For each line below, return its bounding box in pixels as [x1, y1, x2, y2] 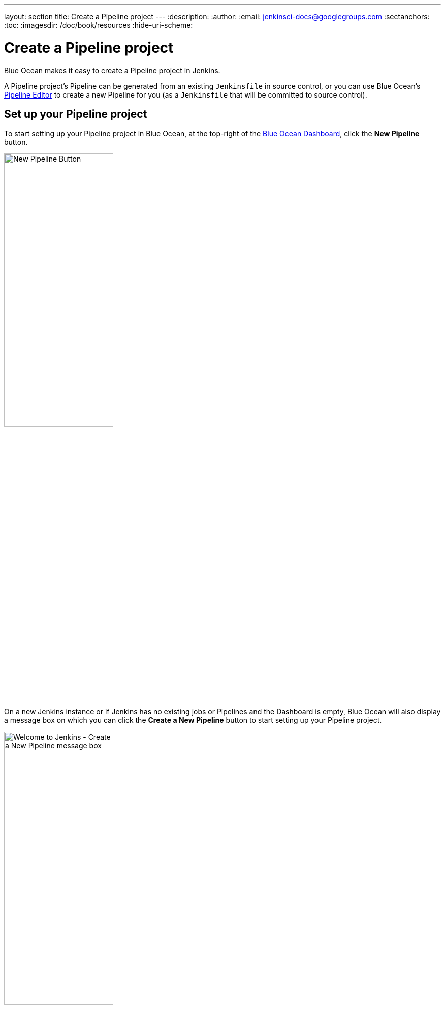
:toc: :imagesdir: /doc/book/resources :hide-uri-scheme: [4, 21, 193, 29]
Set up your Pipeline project [4, 107, 147, 120]
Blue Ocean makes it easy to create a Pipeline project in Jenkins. [4, 66, 220, 75]
